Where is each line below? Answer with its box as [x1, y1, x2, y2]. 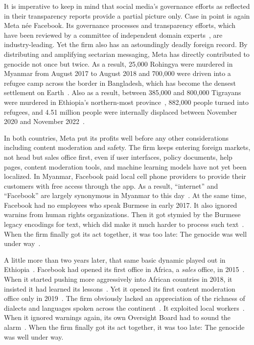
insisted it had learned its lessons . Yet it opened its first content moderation [4, 283, 235, 294]
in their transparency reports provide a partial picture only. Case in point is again [4, 10, 250, 21]
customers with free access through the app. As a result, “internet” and [4, 180, 218, 191]
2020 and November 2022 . [4, 116, 85, 126]
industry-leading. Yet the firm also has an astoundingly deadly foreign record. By [4, 39, 248, 49]
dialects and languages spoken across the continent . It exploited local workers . [4, 302, 245, 313]
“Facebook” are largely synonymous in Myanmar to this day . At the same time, [4, 190, 247, 200]
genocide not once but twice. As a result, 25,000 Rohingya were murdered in [4, 58, 233, 69]
